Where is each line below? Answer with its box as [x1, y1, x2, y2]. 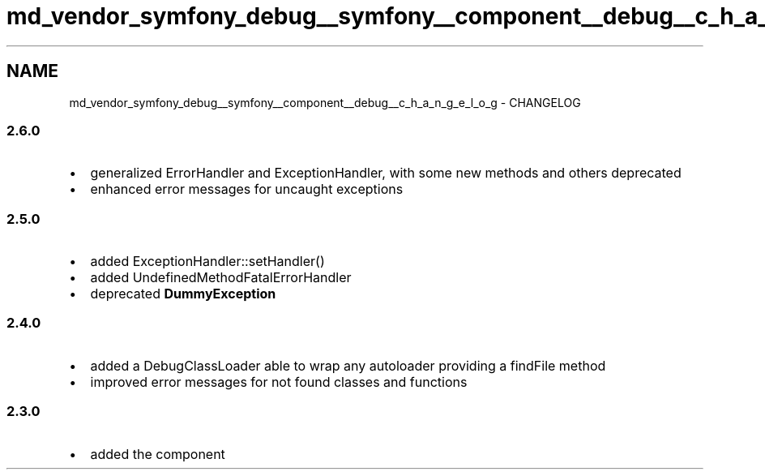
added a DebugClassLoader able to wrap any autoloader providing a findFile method [90, 357, 606, 374]
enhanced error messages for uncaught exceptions [90, 181, 404, 198]
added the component [90, 445, 225, 462]
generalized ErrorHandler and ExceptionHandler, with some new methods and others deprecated [90, 165, 682, 182]
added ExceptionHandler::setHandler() [90, 253, 325, 270]
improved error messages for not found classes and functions [90, 373, 468, 390]
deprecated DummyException [90, 285, 276, 302]
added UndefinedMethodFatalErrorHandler [90, 269, 352, 286]
